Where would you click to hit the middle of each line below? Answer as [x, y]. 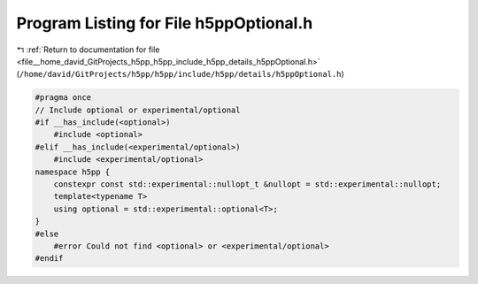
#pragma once [63, 98]
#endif [49, 258]
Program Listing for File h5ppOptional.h [165, 23]
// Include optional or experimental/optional [138, 110]
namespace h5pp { [73, 172]
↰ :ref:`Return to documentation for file [88, 50]
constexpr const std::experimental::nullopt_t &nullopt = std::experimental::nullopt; [247, 184]
